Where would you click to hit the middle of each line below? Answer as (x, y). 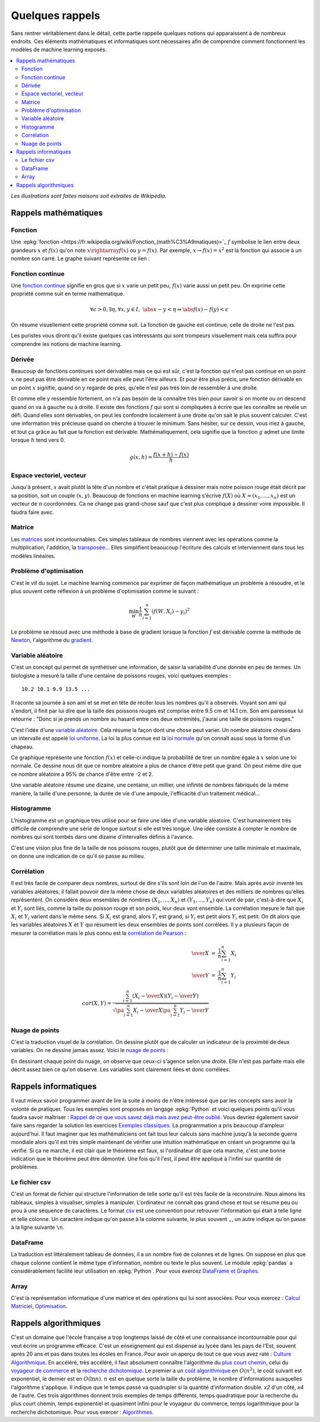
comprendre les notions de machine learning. (66, 344)
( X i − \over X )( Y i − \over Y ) (165, 996)
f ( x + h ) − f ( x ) (171, 455)
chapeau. (23, 746)
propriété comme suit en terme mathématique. (68, 294)
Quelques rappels (56, 15)
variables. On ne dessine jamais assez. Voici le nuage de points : (90, 1050)
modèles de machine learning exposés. (59, 50)
